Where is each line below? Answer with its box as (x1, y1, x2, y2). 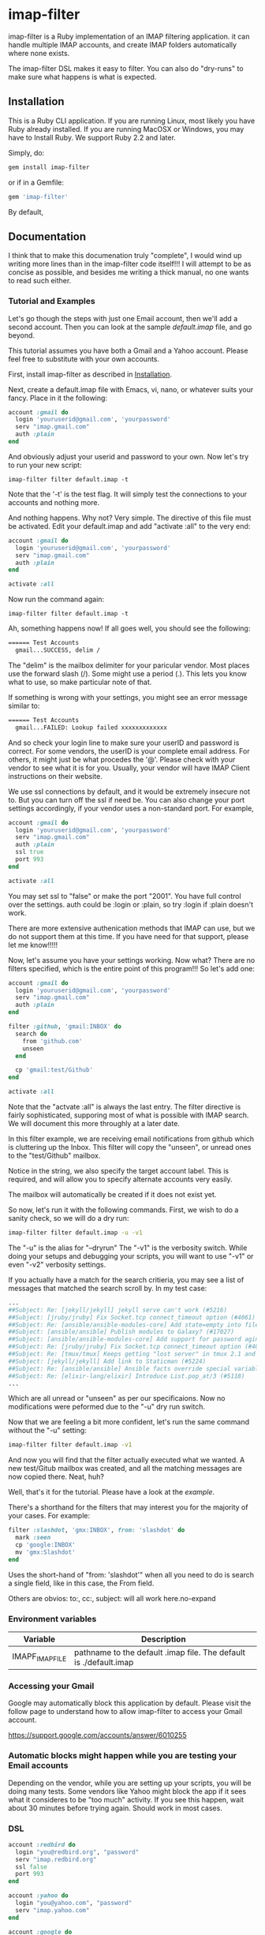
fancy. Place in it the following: (8, 393, 108, 402)
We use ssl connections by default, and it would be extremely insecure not (8, 787, 251, 796)
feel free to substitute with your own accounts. (8, 354, 160, 364)
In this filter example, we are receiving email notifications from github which (8, 1134, 255, 1143)
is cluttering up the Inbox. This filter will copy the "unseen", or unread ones (8, 1143, 252, 1152)
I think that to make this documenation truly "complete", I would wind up (8, 251, 242, 260)
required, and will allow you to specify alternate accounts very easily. (8, 1174, 233, 1185)
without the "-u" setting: (8, 1426, 87, 1435)
